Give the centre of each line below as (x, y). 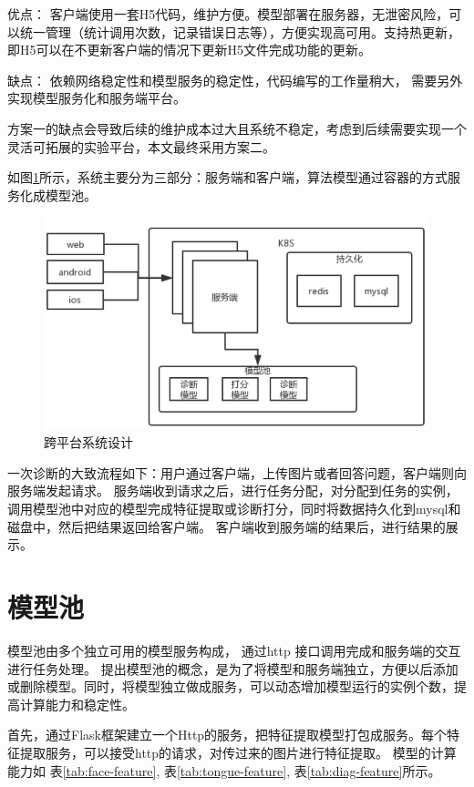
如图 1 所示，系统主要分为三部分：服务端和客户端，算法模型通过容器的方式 (227, 177)
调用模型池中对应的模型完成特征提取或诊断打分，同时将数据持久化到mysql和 (234, 509)
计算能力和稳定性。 (77, 704)
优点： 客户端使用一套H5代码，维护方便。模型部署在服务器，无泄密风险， (228, 14)
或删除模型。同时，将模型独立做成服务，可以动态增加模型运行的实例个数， (231, 686)
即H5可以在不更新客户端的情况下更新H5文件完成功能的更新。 (189, 50)
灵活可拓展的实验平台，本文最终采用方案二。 (141, 146)
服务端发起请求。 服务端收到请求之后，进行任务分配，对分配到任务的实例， (233, 491)
